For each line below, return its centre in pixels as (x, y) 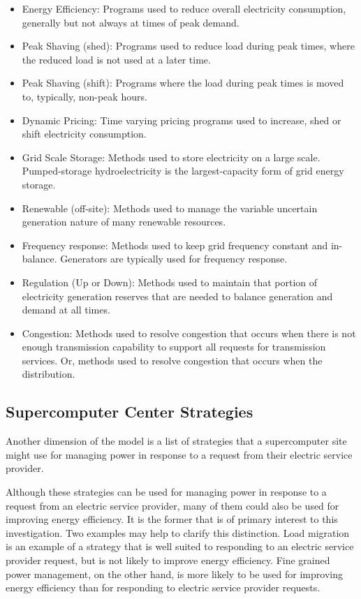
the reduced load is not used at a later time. (116, 59)
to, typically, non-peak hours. (84, 96)
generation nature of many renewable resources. (124, 222)
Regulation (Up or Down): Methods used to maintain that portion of (170, 282)
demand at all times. (66, 310)
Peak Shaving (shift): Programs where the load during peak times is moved (183, 83)
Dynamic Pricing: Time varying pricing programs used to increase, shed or (182, 120)
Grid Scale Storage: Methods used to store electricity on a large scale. (171, 157)
